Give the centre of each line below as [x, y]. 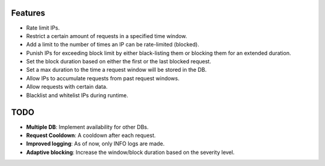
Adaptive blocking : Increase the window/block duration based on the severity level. [130, 152]
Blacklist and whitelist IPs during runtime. [77, 95]
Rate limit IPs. [43, 28]
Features [28, 13]
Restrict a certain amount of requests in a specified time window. [107, 36]
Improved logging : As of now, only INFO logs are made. [95, 144]
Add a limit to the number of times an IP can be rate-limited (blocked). [113, 45]
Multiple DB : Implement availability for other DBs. [87, 127]
